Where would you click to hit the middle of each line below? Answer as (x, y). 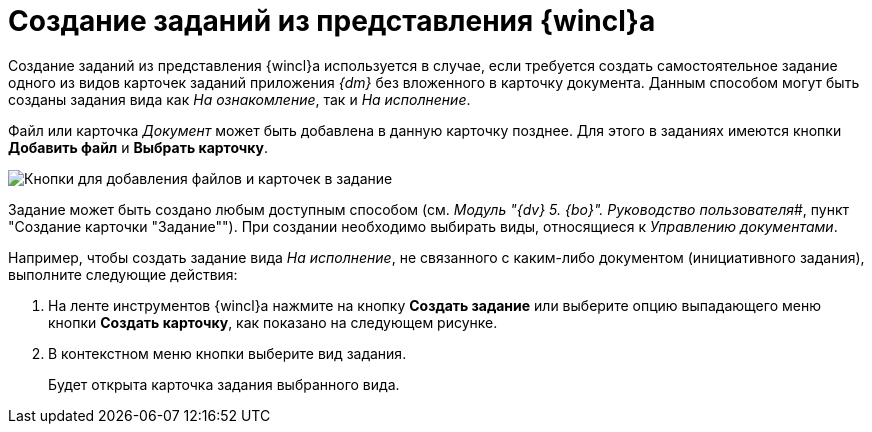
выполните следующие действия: (123, 274)
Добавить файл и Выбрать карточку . (138, 147)
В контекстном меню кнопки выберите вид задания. (227, 353)
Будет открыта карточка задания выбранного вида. (224, 384)
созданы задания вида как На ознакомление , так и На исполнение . (239, 99)
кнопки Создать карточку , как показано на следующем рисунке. (273, 322)
